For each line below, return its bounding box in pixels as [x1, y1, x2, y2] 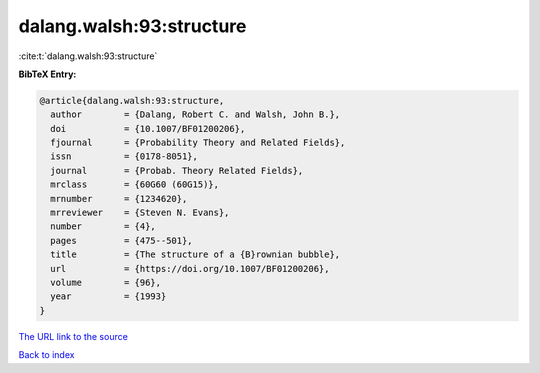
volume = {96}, [50, 277, 162, 288]
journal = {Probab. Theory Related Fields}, [50, 165, 304, 176]
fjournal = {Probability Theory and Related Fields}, [50, 137, 346, 149]
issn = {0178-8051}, [50, 151, 199, 162]
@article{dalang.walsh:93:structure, [39, 95, 225, 106]
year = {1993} [50, 291, 167, 302]
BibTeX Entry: [18, 68, 77, 80]
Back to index [18, 349, 75, 361]
